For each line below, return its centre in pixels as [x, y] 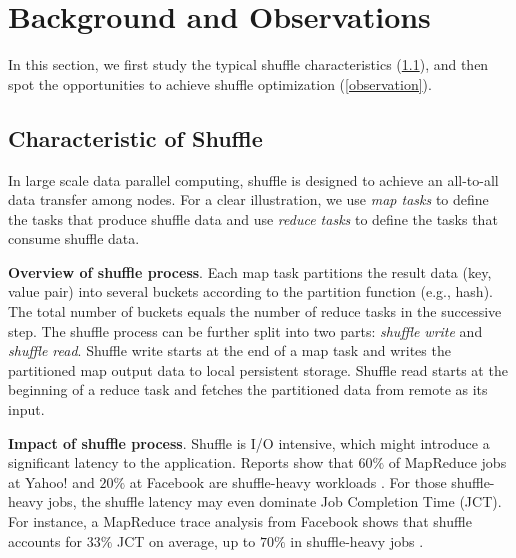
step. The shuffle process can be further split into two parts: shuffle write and [245, 330]
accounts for [45, 540]
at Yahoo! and [51, 481]
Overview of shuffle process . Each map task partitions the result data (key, [250, 271]
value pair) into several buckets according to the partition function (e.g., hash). [250, 291]
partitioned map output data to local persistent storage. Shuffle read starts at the [258, 369]
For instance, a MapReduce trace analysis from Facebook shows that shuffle [240, 521]
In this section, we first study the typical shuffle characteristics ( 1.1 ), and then [248, 64]
